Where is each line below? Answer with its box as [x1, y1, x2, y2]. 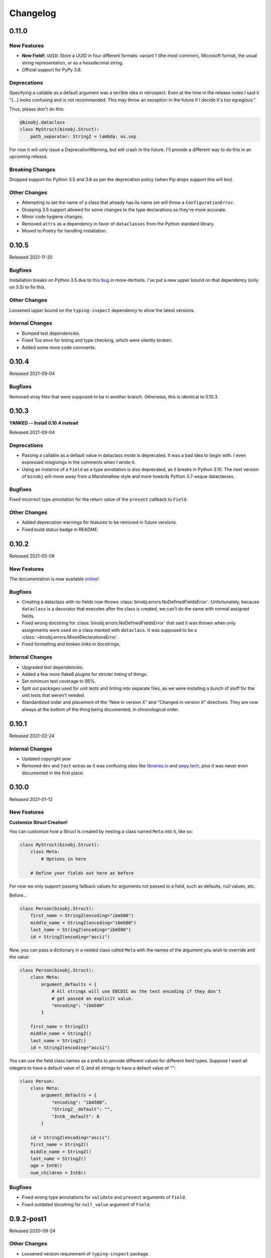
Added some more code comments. [22, 344, 96, 350]
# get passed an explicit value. [51, 995, 134, 1001]
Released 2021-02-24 [9, 733, 55, 739]
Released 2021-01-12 [9, 796, 53, 802]
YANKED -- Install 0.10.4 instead [9, 420, 79, 426]
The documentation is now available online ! [9, 576, 99, 582]
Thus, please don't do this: [9, 106, 65, 112]
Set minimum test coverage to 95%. [22, 678, 96, 684]
